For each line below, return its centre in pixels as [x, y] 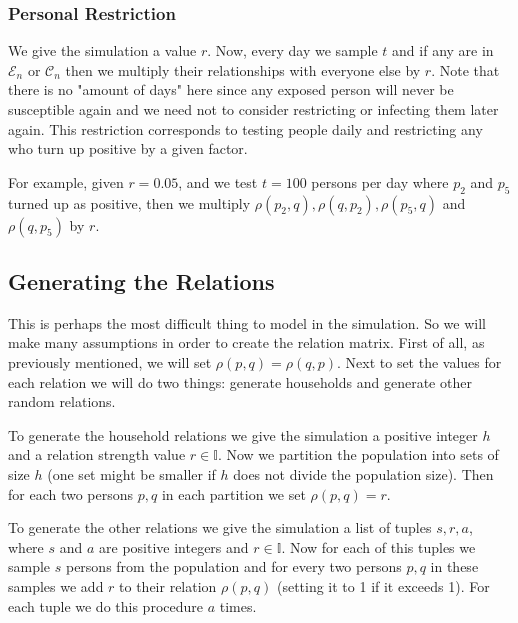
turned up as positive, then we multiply [129, 202]
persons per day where [380, 181]
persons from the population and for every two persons [233, 566]
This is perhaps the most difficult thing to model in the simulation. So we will [247, 322]
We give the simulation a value [102, 50]
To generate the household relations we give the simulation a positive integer [243, 434]
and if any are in [443, 50]
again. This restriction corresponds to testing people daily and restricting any [245, 128]
